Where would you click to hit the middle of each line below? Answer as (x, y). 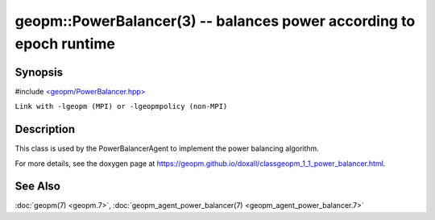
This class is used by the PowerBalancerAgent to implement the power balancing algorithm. (167, 148)
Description (45, 129)
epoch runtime (65, 44)
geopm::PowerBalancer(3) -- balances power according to (215, 21)
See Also (37, 187)
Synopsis (39, 72)
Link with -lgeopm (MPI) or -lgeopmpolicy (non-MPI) (121, 106)
